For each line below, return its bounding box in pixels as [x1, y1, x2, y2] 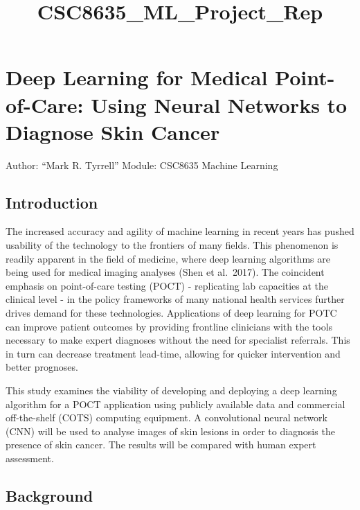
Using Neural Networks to [91, 90, 348, 118]
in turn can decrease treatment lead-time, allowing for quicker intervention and [6, 346, 341, 360]
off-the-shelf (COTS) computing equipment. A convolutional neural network [6, 410, 327, 425]
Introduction [6, 191, 98, 213]
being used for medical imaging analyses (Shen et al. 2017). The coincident [6, 265, 325, 279]
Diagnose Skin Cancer [6, 117, 220, 146]
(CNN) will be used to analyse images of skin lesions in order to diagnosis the [6, 423, 335, 438]
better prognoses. [6, 360, 78, 374]
